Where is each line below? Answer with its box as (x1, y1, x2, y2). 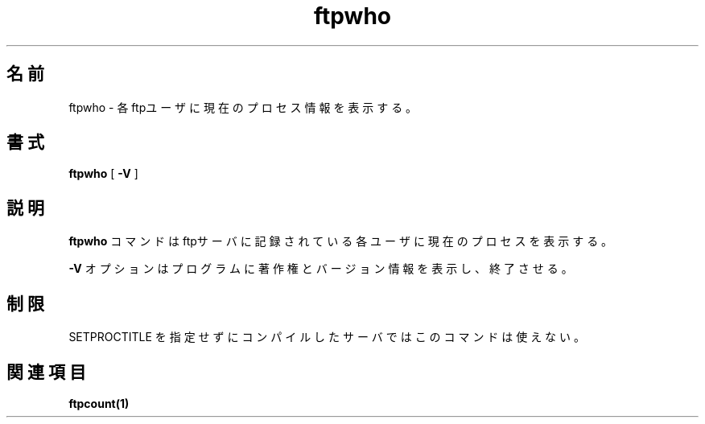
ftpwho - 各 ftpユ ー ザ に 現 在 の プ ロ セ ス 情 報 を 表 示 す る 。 (68, 100, 418, 114)
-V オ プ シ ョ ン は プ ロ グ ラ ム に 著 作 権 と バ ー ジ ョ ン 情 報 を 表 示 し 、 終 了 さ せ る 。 (68, 261, 573, 276)
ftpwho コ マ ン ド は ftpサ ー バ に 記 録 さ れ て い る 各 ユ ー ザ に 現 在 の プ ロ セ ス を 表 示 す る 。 (68, 234, 613, 249)
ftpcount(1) (68, 396, 130, 410)
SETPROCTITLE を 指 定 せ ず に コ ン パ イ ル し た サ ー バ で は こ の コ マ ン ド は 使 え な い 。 (68, 330, 585, 344)
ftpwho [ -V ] (68, 167, 138, 181)
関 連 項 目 (6, 361, 86, 382)
